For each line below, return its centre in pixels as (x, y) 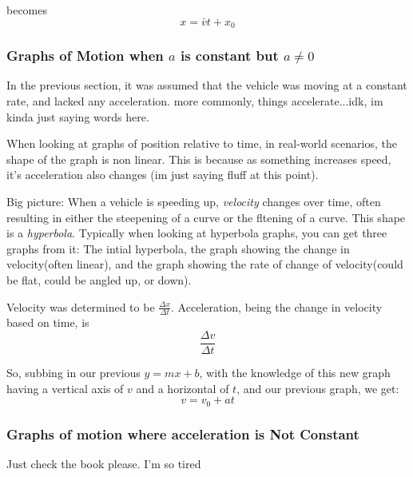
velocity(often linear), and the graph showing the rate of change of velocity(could (205, 264)
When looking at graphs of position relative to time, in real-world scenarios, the (202, 143)
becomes (27, 10)
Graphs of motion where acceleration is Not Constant (183, 433)
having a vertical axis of (65, 388)
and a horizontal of (183, 388)
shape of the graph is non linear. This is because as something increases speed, (199, 159)
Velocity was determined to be (81, 306)
